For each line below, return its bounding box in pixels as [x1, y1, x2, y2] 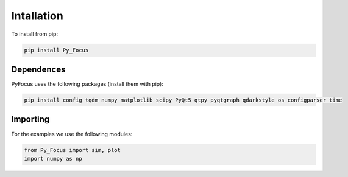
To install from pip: [11, 30, 58, 38]
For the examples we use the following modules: [11, 130, 133, 137]
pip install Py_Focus [24, 46, 89, 54]
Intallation [11, 9, 63, 23]
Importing [11, 114, 50, 125]
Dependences [11, 64, 66, 74]
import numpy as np [24, 155, 82, 162]
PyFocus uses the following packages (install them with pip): [11, 80, 164, 88]
